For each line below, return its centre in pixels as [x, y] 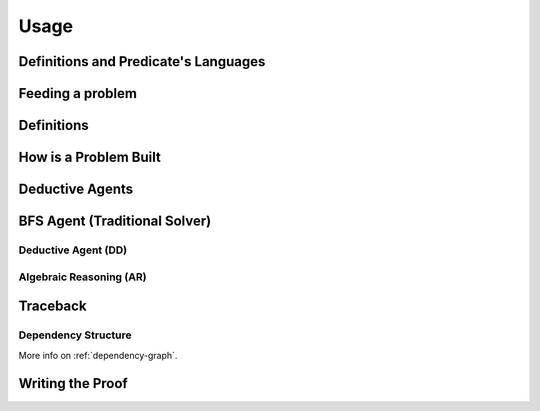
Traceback [52, 306]
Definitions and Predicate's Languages [142, 61]
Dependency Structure [75, 335]
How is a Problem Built [90, 157]
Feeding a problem [77, 93]
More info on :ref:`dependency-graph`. [98, 355]
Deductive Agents [76, 189]
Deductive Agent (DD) [73, 250]
